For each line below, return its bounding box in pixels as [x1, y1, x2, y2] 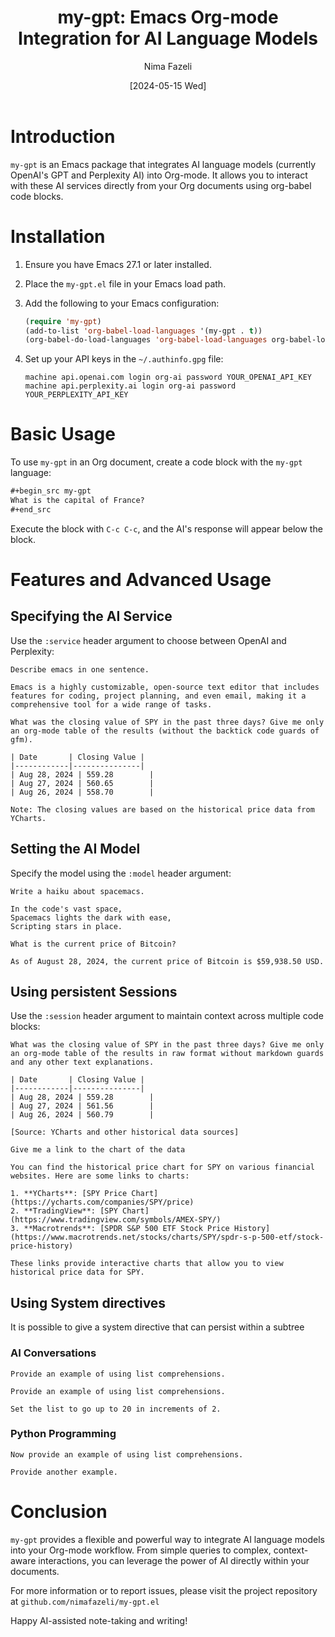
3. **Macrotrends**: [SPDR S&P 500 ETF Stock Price [10, 1224, 230, 1234]
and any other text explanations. [10, 1057, 155, 1068]
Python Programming [10, 1427, 117, 1441]
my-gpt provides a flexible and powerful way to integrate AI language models [10, 1533, 325, 1545]
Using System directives [10, 1294, 167, 1311]
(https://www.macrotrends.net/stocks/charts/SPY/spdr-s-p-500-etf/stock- [10, 1232, 325, 1243]
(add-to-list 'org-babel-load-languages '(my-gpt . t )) [24, 326, 263, 336]
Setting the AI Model [10, 841, 141, 858]
